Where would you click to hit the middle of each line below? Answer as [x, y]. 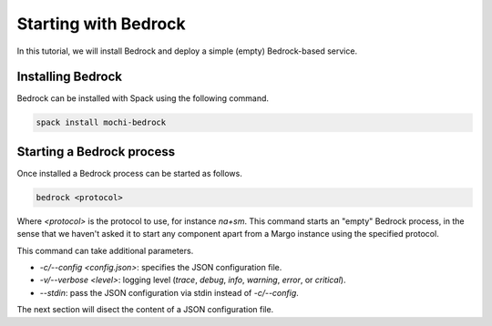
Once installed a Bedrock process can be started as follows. [130, 173]
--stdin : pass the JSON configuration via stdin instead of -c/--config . [169, 292]
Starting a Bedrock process [96, 152]
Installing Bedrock [70, 77]
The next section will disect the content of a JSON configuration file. [145, 310]
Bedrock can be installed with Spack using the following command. [143, 98]
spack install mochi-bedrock [101, 122]
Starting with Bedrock [101, 24]
